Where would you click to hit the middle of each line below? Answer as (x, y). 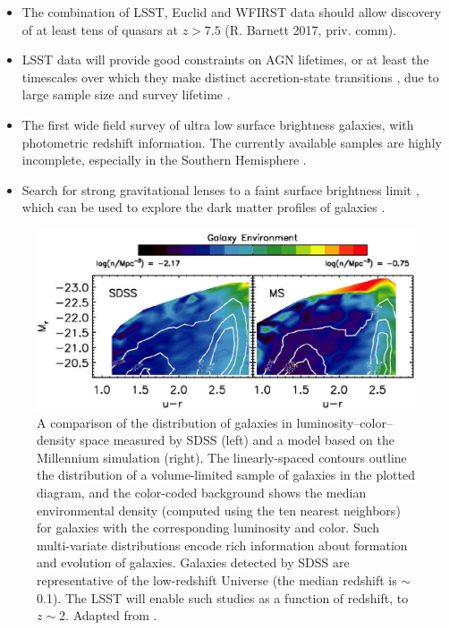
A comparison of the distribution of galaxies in (165, 422)
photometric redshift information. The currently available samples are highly (232, 142)
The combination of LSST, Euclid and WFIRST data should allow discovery (232, 12)
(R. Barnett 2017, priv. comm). (311, 29)
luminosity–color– (344, 422)
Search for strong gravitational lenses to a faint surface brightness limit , (220, 189)
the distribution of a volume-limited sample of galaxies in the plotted (226, 475)
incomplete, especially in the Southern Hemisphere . (164, 160)
